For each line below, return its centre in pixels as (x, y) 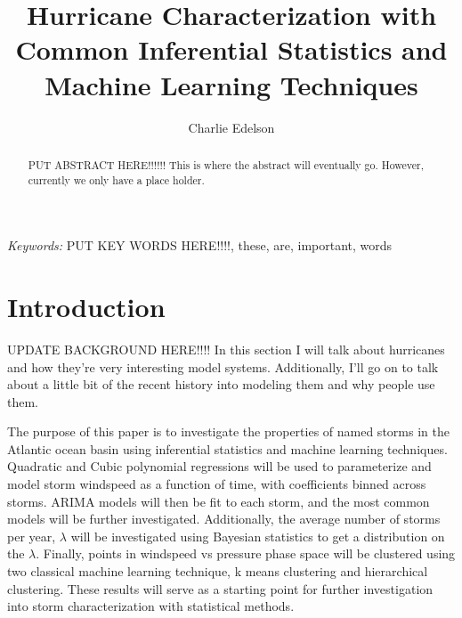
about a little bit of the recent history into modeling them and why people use (221, 384)
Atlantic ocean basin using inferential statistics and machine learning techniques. (227, 448)
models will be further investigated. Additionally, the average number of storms (224, 519)
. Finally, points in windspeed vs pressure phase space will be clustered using (246, 553)
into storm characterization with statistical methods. (151, 606)
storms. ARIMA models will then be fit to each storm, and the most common (219, 501)
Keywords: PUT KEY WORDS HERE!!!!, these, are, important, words (200, 245)
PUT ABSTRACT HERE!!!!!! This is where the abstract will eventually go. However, (226, 164)
